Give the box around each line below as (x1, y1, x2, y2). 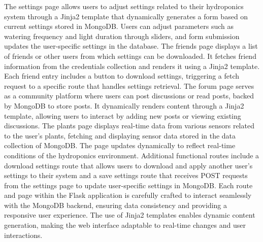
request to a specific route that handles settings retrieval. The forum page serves (4, 80, 254, 91)
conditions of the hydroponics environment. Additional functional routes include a (4, 150, 259, 160)
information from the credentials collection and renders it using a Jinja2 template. (4, 60, 260, 71)
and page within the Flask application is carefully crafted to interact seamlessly (4, 190, 252, 200)
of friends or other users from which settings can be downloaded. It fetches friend (4, 50, 256, 61)
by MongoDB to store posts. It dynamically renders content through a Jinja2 (4, 100, 244, 111)
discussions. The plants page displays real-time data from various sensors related (4, 120, 254, 131)
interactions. (4, 229, 43, 240)
